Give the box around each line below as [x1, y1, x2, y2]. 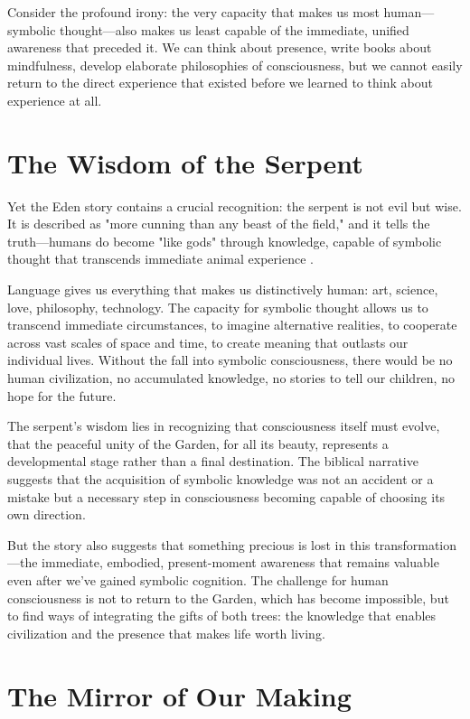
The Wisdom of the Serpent [7, 144, 363, 181]
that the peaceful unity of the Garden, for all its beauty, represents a [7, 434, 389, 453]
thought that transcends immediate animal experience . [7, 249, 314, 268]
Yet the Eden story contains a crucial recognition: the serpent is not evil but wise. [7, 196, 462, 215]
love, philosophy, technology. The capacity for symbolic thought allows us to [7, 297, 428, 316]
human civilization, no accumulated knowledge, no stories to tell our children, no [7, 369, 455, 388]
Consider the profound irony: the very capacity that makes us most [7, 3, 380, 21]
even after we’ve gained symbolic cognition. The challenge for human [7, 570, 389, 589]
